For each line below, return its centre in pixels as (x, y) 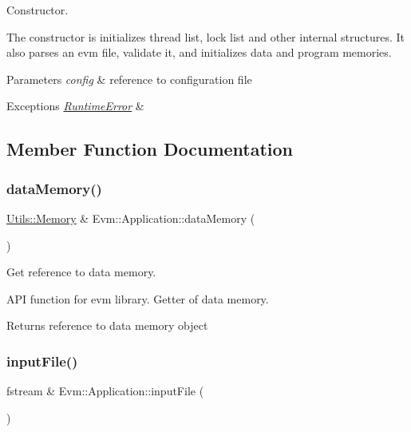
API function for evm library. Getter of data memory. (138, 298)
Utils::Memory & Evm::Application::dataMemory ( (131, 218)
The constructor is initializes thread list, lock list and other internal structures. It (205, 36)
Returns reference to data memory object (107, 325)
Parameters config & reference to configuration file (129, 79)
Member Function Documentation (150, 149)
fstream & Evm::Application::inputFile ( (105, 391)
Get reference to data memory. (81, 272)
